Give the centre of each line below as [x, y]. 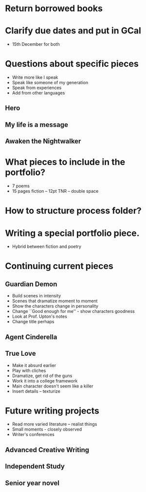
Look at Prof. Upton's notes [39, 316]
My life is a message [36, 125]
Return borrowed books [54, 9]
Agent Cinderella [31, 337]
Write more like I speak [35, 77]
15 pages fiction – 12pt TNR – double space [55, 191]
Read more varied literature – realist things [55, 424]
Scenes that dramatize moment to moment [55, 301]
